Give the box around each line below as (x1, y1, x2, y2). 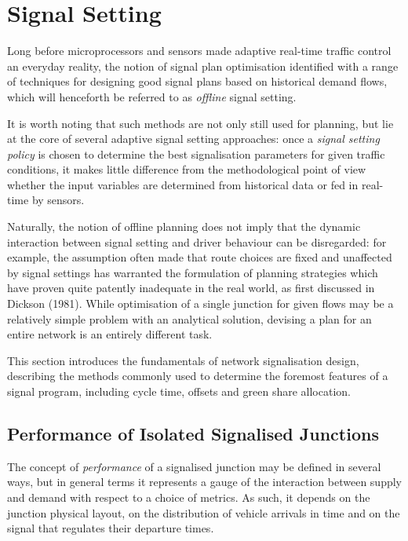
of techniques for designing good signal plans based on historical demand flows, (7, 73, 388, 90)
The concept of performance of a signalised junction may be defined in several (7, 458, 381, 474)
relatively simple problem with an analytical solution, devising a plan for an (7, 310, 372, 327)
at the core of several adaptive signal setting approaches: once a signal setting (7, 130, 380, 147)
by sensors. (31, 192, 85, 208)
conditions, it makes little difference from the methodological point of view (7, 161, 366, 177)
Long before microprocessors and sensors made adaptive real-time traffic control (7, 42, 392, 59)
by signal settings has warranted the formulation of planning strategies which (7, 264, 378, 280)
